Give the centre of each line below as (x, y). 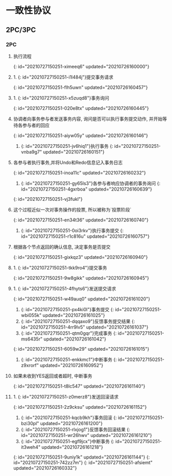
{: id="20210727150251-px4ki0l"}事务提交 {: (68, 309)
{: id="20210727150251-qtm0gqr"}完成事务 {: (69, 333)
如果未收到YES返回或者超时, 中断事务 (53, 376)
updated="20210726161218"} (72, 447)
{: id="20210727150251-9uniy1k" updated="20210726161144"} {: (81, 457)
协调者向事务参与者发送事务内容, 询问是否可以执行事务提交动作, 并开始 (88, 119)
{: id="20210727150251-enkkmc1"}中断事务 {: (69, 359)
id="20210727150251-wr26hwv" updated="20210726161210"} (86, 435)
